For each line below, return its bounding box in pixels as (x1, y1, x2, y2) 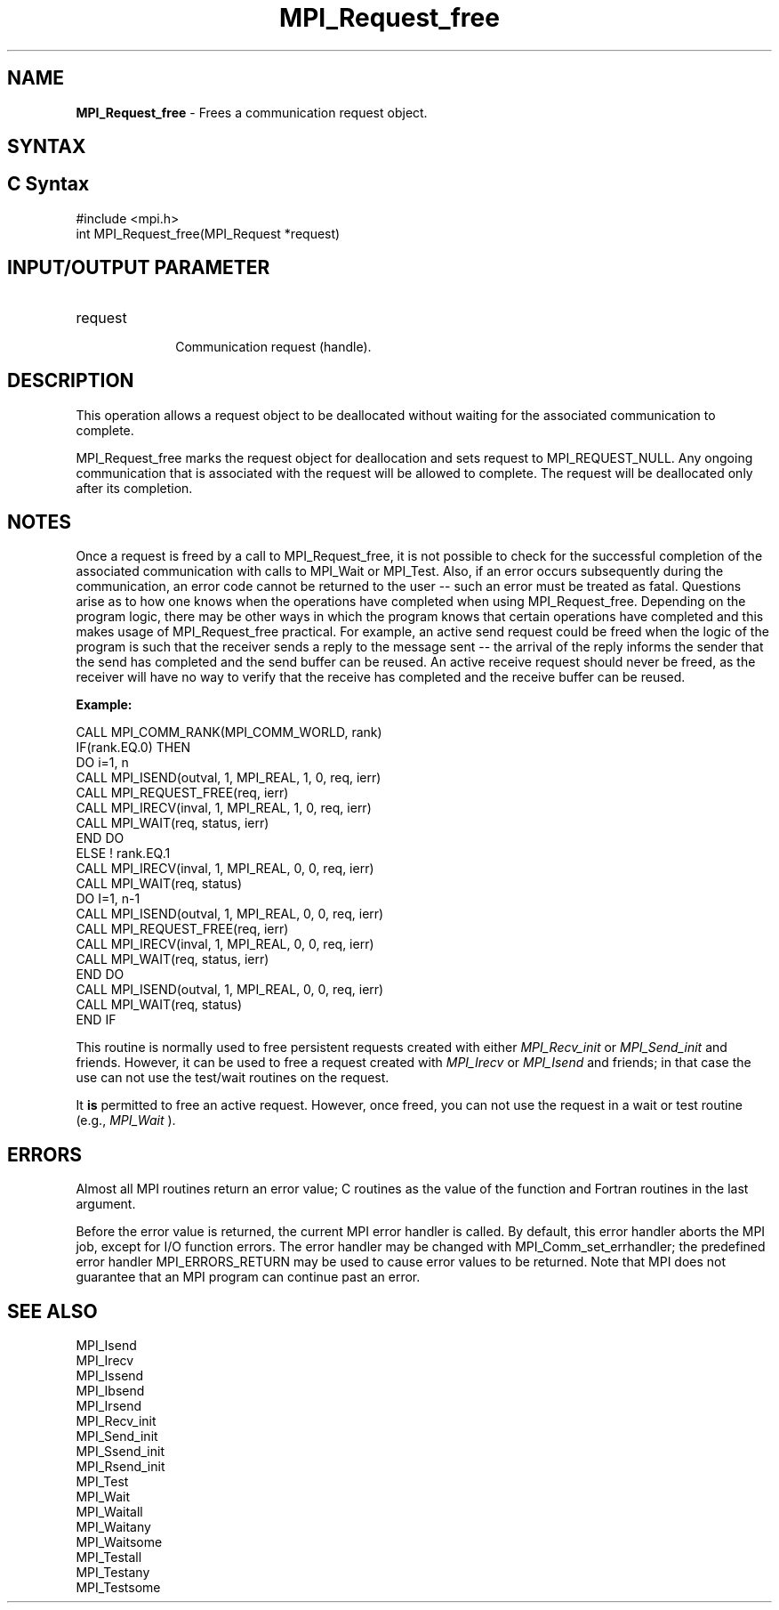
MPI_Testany (76, 1565, 150, 1581)
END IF (76, 1012, 116, 1028)
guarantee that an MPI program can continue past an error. (76, 1269, 421, 1285)
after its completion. (76, 480, 193, 496)
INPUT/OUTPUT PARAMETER (7, 256, 270, 279)
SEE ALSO (7, 1299, 98, 1323)
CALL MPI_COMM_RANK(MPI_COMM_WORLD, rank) (76, 724, 382, 740)
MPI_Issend (76, 1368, 144, 1384)
